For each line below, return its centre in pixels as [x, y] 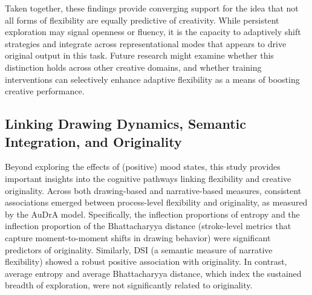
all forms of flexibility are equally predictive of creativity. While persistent [142, 20]
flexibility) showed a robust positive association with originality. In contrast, [146, 261]
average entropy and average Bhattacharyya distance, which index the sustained [153, 273]
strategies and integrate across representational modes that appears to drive [146, 43]
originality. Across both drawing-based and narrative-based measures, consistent [153, 190]
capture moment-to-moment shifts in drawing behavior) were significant [138, 237]
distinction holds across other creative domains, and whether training [133, 67]
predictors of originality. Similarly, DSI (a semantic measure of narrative [139, 249]
